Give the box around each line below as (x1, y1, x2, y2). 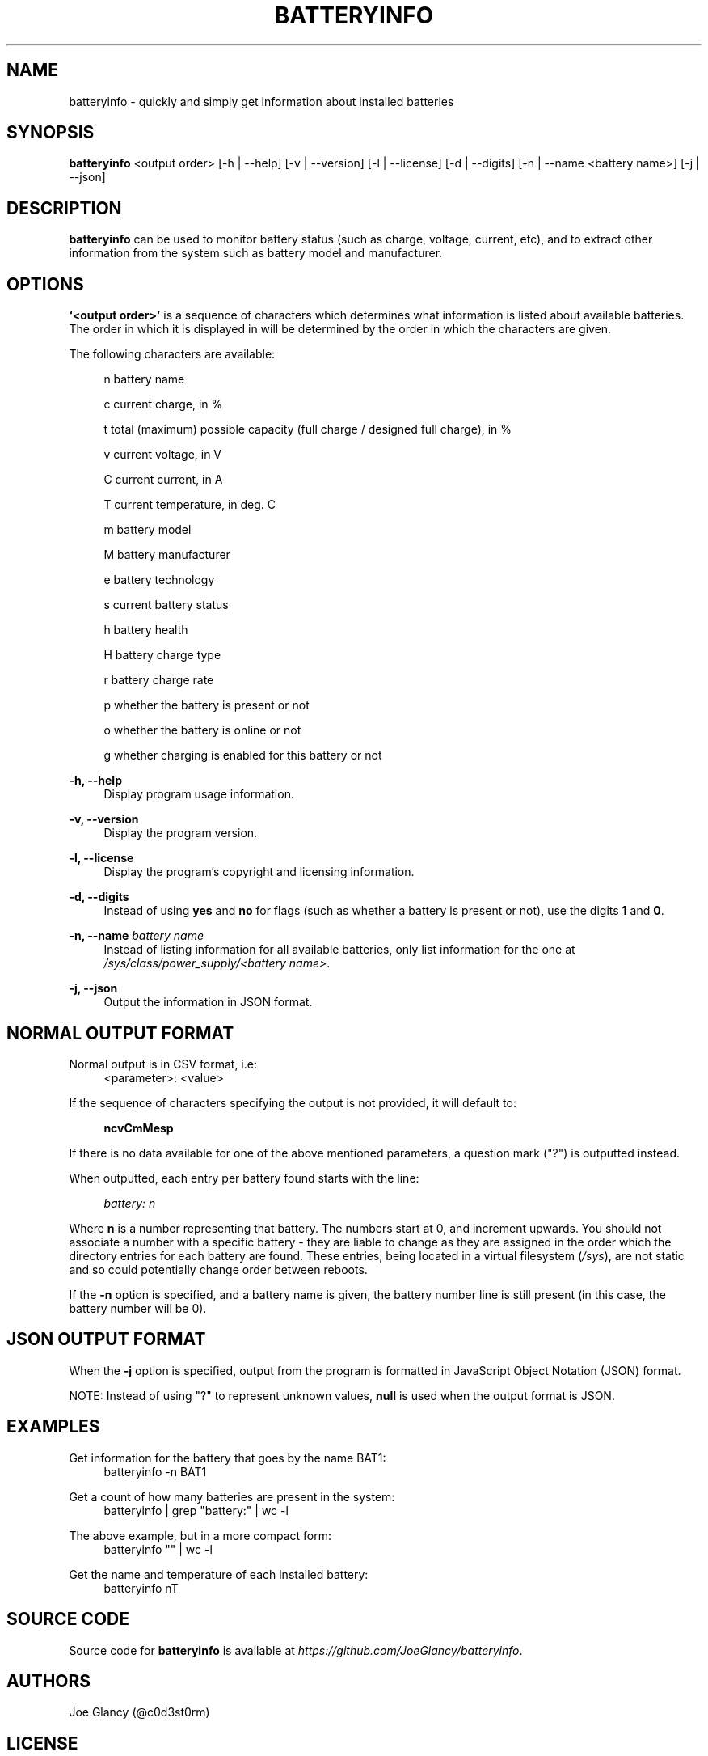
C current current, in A (103, 472, 223, 487)
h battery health (103, 623, 188, 637)
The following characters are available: (69, 347, 276, 362)
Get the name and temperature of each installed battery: (69, 1567, 369, 1581)
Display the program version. (103, 826, 258, 840)
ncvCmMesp (103, 1120, 174, 1135)
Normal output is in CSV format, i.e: (69, 1056, 257, 1071)
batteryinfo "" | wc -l (103, 1542, 213, 1556)
